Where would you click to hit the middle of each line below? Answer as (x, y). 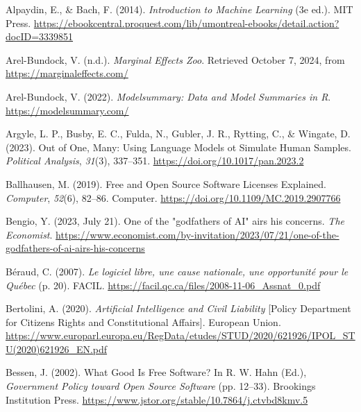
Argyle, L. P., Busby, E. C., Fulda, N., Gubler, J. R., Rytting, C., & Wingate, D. (178, 134)
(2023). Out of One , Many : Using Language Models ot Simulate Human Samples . (178, 147)
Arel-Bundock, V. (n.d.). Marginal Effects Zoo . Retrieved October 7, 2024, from (175, 59)
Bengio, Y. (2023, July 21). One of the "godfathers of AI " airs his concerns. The (175, 221)
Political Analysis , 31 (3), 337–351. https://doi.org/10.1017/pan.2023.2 (155, 161)
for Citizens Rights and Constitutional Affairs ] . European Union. (143, 321)
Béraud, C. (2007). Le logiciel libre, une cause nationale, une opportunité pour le (177, 271)
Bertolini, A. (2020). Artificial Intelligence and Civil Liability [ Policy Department (178, 308)
